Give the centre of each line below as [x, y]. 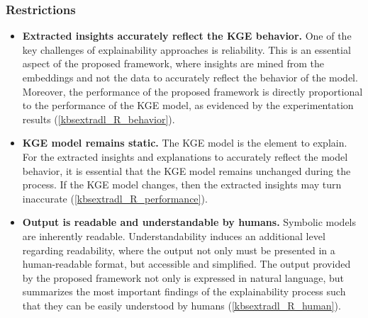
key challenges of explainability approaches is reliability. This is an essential [186, 49]
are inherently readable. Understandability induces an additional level [174, 235]
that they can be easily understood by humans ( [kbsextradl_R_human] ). [182, 305]
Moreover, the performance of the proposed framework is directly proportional [193, 91]
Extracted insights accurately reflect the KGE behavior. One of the [187, 36]
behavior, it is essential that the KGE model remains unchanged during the [186, 170]
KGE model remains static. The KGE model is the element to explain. [185, 143]
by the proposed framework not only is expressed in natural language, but [183, 277]
